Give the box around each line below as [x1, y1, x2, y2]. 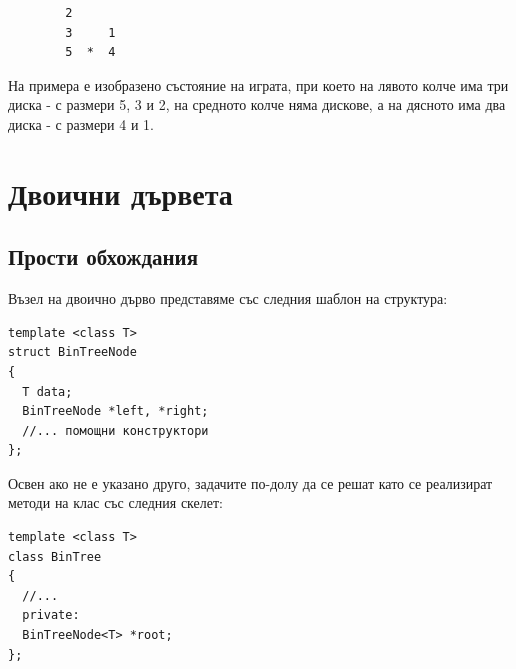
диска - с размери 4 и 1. [8, 113, 154, 134]
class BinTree [8, 549, 102, 564]
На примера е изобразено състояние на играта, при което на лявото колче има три [8, 74, 509, 95]
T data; [22, 384, 73, 399]
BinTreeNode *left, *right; [22, 404, 209, 419]
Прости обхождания [8, 241, 199, 272]
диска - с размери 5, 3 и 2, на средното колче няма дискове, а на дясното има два [8, 94, 506, 115]
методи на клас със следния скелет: [8, 492, 223, 513]
